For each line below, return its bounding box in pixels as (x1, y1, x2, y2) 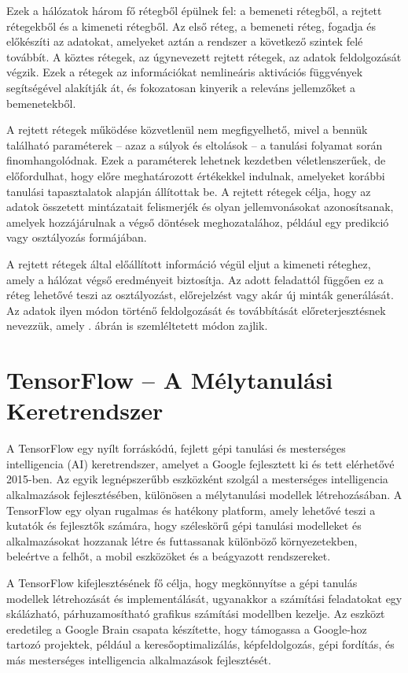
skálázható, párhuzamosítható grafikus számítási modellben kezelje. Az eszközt (6, 605, 385, 622)
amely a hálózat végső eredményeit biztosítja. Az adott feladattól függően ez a (6, 271, 384, 287)
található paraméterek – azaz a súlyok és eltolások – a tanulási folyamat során (6, 136, 383, 153)
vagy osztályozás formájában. (6, 229, 147, 246)
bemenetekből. (6, 94, 76, 111)
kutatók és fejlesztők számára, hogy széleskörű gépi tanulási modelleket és (6, 517, 362, 534)
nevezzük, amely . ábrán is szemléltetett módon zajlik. (6, 317, 268, 334)
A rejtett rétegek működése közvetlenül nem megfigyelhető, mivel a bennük (6, 121, 368, 138)
